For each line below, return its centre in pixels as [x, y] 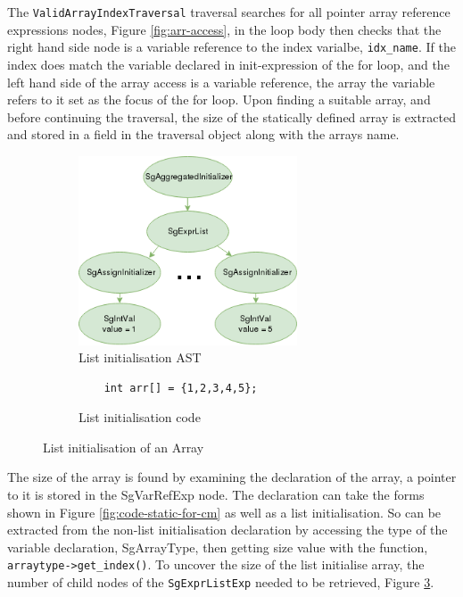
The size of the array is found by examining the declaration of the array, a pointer [232, 477]
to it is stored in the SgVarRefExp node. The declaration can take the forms [216, 495]
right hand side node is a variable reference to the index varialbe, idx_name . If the [231, 47]
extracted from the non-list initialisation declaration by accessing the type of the [227, 530]
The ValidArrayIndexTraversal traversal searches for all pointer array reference [229, 12]
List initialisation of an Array [124, 447]
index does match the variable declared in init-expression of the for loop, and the [228, 64]
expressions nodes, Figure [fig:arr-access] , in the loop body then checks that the [224, 29]
